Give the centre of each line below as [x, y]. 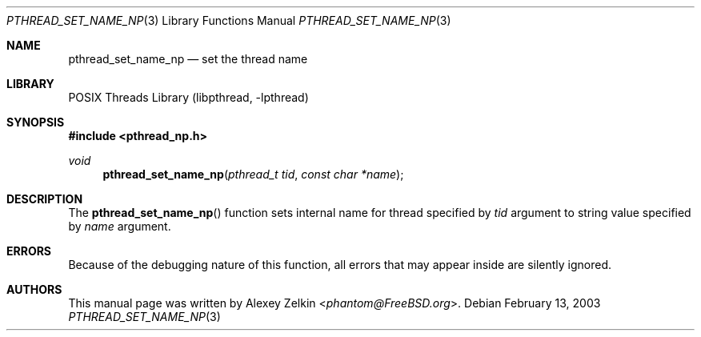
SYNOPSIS [36, 122]
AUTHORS [34, 289]
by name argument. [120, 226]
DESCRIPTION [45, 199]
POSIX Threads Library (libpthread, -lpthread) [188, 97]
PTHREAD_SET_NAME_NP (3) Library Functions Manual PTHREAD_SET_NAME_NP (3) [229, 20]
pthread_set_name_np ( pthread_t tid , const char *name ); [253, 174]
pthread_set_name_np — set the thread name [188, 59]
